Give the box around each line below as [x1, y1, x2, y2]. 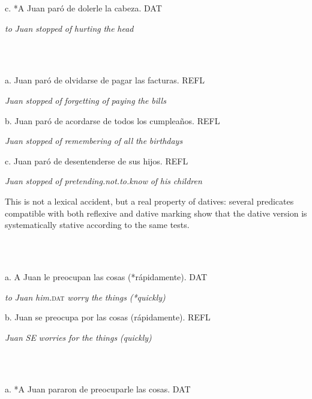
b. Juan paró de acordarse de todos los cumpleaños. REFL [5, 114, 220, 127]
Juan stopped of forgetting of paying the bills [5, 94, 166, 106]
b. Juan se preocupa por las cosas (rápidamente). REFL [5, 311, 211, 323]
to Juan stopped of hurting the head [5, 22, 134, 34]
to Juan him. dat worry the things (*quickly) [5, 290, 166, 303]
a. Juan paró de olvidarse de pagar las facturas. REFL [5, 74, 205, 86]
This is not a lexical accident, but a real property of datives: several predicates [5, 194, 294, 207]
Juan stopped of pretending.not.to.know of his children [5, 175, 202, 187]
